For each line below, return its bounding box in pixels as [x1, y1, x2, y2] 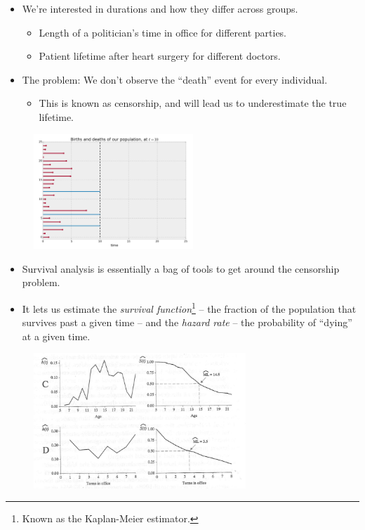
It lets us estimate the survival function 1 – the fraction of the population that [22, 299, 357, 316]
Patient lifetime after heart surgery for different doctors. [39, 49, 281, 63]
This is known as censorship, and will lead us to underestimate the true [39, 96, 347, 110]
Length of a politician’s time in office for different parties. [39, 25, 287, 39]
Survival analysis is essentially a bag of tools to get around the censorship [22, 261, 340, 276]
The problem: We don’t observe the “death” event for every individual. [22, 72, 328, 86]
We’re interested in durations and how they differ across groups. [22, 1, 298, 15]
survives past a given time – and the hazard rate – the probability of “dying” [22, 315, 352, 330]
